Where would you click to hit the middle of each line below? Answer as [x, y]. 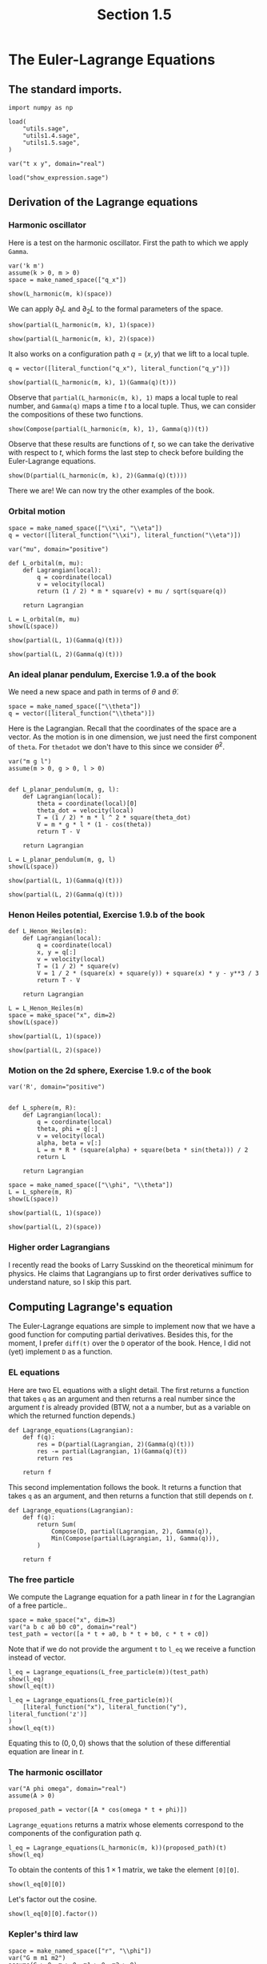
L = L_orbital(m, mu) [44, 619]
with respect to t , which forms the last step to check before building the [126, 453]
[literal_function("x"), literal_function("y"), [105, 1708]
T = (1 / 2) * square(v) [78, 967]
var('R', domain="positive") [57, 1087]
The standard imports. [65, 89]
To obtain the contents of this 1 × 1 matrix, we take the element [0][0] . [124, 1870]
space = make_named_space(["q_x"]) [68, 280]
